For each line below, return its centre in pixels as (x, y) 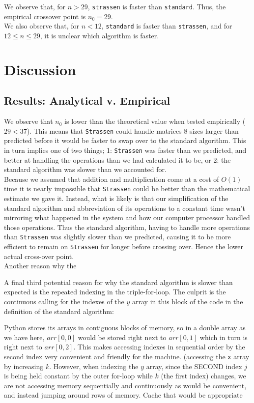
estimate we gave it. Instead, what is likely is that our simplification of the (116, 198)
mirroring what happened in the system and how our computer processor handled (127, 217)
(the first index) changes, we (203, 376)
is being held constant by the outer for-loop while (78, 376)
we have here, (24, 337)
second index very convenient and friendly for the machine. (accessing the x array (127, 357)
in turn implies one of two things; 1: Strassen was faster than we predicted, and (125, 150)
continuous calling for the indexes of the (64, 302)
